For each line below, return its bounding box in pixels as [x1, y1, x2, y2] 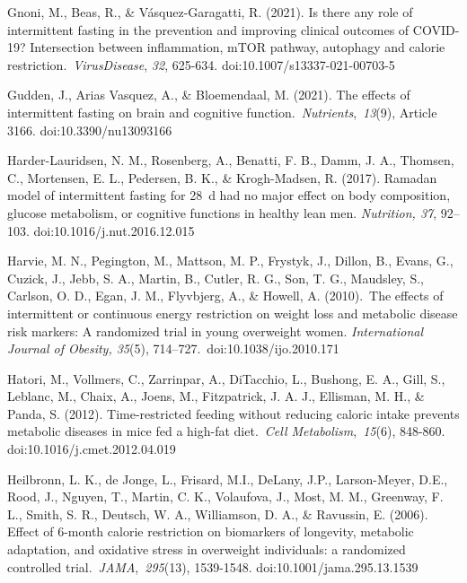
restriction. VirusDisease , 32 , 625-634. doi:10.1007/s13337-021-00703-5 [7, 55, 395, 74]
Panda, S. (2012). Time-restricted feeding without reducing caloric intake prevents [7, 404, 460, 422]
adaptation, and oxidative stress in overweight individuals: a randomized [7, 540, 406, 559]
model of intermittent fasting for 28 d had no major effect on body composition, [7, 186, 451, 204]
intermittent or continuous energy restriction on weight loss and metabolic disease [7, 303, 458, 322]
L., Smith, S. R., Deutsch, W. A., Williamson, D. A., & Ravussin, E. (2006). [7, 504, 428, 523]
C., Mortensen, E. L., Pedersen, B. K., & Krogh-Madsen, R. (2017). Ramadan [7, 168, 437, 187]
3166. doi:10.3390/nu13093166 [7, 120, 172, 139]
